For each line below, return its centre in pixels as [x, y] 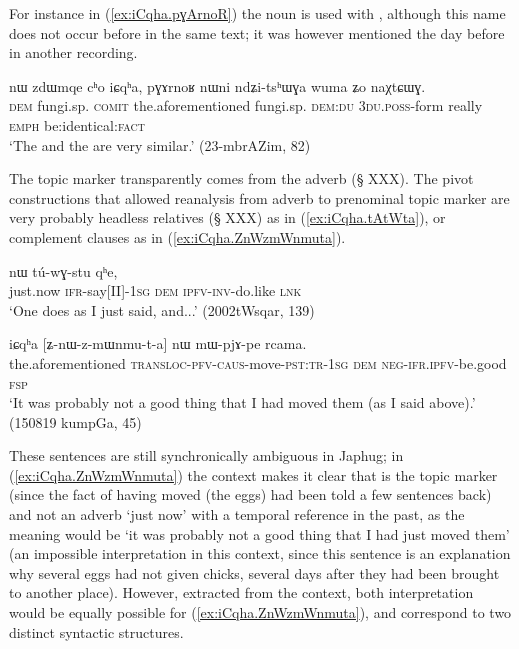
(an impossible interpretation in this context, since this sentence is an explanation [260, 553]
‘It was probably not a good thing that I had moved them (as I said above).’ [242, 402]
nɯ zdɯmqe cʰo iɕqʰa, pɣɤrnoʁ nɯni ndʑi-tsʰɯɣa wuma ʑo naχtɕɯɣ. [217, 85]
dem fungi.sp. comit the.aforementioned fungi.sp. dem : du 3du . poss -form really [246, 105]
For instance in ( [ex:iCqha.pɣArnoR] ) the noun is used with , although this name [257, 13]
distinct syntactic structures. [96, 631]
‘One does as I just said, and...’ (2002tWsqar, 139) [162, 309]
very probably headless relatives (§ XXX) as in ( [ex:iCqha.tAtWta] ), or [227, 217]
